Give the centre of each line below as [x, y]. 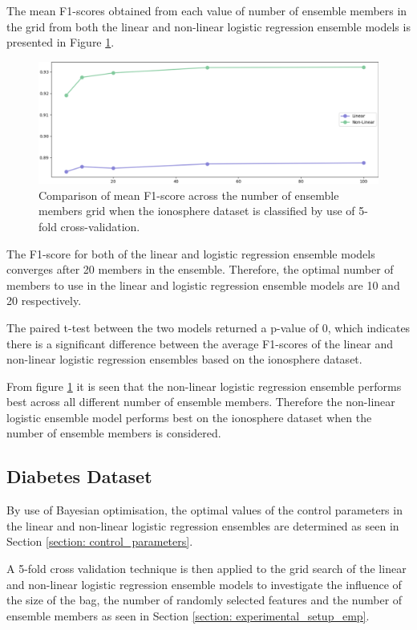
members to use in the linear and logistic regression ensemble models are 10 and [203, 285]
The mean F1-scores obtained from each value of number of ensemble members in [207, 10]
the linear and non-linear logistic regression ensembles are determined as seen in [203, 525]
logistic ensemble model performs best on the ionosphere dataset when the [189, 417]
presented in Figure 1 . [61, 42]
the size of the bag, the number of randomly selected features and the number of [204, 600]
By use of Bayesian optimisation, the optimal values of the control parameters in [204, 510]
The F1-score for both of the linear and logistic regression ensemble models [191, 253]
